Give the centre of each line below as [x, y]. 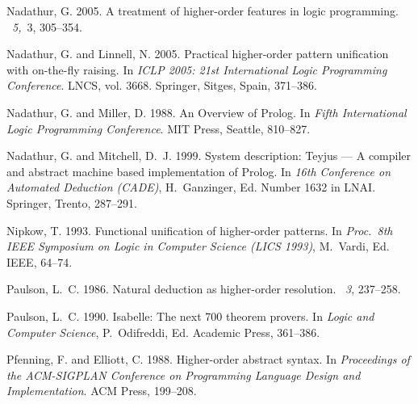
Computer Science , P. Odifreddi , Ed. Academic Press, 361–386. [163, 332]
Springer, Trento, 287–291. [72, 202]
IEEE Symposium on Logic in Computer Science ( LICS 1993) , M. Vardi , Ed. [198, 246]
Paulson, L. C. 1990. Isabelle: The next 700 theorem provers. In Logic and [190, 316]
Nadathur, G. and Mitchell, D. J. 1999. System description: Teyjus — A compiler [209, 156]
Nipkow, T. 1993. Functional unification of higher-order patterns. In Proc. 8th [200, 230]
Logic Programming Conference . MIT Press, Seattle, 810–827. [159, 128]
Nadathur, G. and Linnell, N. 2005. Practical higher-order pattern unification [198, 54]
